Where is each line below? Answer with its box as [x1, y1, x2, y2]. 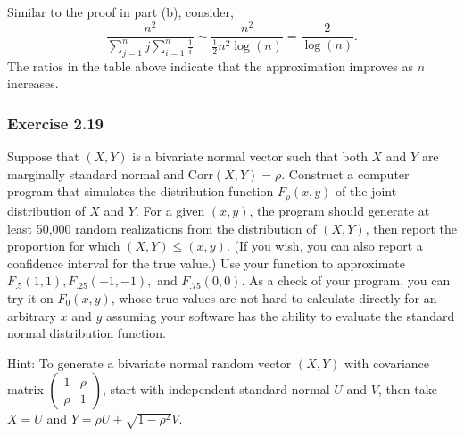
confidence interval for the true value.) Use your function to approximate [7, 253, 405, 272]
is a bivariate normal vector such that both [132, 147, 368, 166]
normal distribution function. [7, 324, 166, 342]
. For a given [135, 201, 205, 219]
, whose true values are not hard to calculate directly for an [111, 288, 437, 307]
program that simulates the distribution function [7, 182, 274, 201]
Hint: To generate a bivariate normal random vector [7, 353, 292, 372]
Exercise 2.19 [7, 112, 104, 134]
